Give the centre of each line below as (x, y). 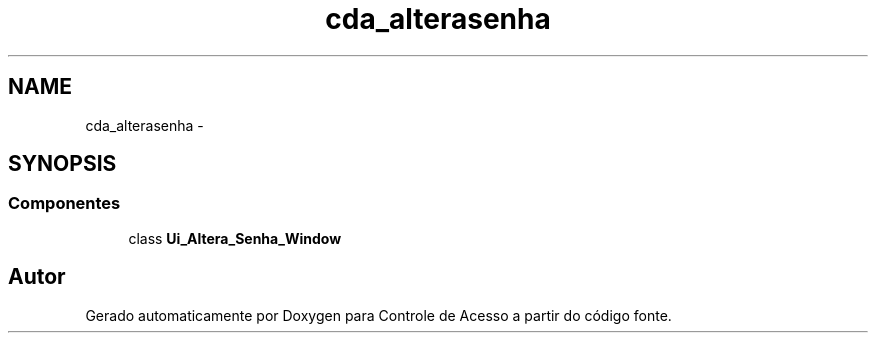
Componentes (64, 203)
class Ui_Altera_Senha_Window (235, 238)
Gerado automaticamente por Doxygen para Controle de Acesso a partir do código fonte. (378, 315)
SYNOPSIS (62, 164)
